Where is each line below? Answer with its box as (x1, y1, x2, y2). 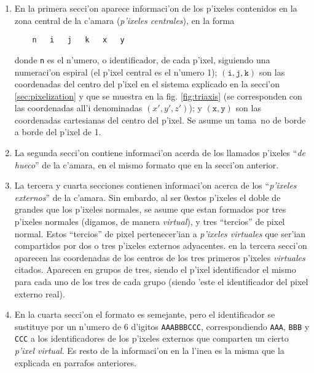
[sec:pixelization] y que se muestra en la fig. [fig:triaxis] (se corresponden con (14, 89, 302, 102)
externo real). (14, 287, 65, 300)
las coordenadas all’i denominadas (14, 101, 143, 114)
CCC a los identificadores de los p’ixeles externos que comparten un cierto (14, 332, 289, 345)
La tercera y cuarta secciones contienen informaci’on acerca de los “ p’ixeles (14, 179, 297, 192)
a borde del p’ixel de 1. (14, 125, 101, 138)
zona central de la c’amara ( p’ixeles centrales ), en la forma (14, 14, 235, 26)
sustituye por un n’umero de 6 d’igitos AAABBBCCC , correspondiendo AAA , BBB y (14, 320, 310, 332)
